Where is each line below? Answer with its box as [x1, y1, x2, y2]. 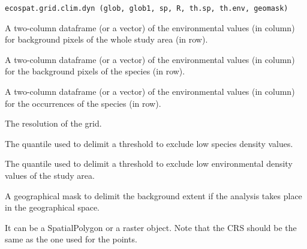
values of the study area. [5, 169, 95, 181]
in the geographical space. [5, 201, 100, 214]
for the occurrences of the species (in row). [5, 97, 161, 109]
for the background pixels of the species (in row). [5, 65, 185, 77]
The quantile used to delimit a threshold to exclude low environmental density [5, 157, 293, 170]
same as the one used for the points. [5, 233, 137, 245]
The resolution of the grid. [5, 117, 102, 130]
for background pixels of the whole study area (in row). [5, 33, 208, 46]
